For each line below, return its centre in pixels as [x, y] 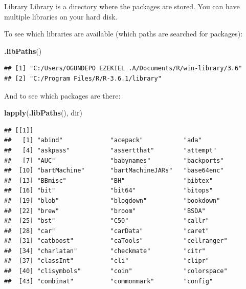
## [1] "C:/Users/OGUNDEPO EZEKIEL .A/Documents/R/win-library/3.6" [123, 69]
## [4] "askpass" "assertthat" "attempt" [110, 150]
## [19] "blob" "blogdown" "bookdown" [112, 200]
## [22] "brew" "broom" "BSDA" [105, 211]
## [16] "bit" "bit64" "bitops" [109, 191]
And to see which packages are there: [62, 95]
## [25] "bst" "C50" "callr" [107, 221]
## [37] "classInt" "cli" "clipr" [107, 261]
